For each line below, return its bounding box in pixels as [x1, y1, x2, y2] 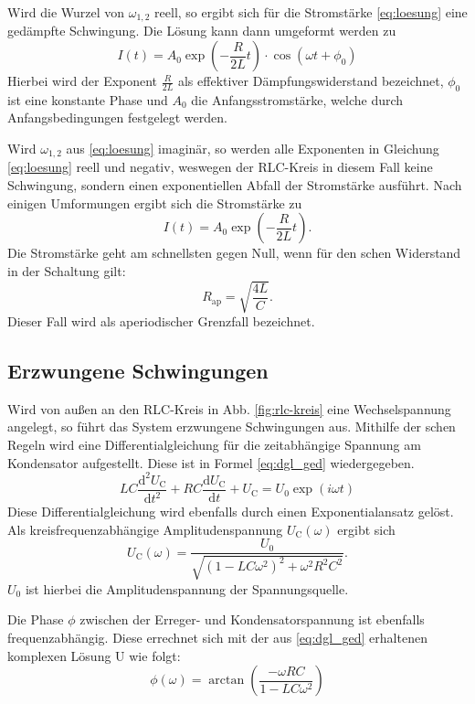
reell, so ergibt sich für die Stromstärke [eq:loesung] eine [154, 3, 468, 21]
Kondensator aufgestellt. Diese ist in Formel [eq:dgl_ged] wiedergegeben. [7, 453, 415, 472]
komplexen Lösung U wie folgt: [7, 645, 181, 665]
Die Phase [7, 610, 64, 629]
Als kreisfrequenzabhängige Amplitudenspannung [7, 519, 283, 539]
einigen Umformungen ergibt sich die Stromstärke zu [7, 193, 302, 212]
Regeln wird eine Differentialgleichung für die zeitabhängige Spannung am [7, 434, 421, 453]
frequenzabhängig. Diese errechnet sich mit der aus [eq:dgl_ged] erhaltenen [7, 627, 427, 646]
